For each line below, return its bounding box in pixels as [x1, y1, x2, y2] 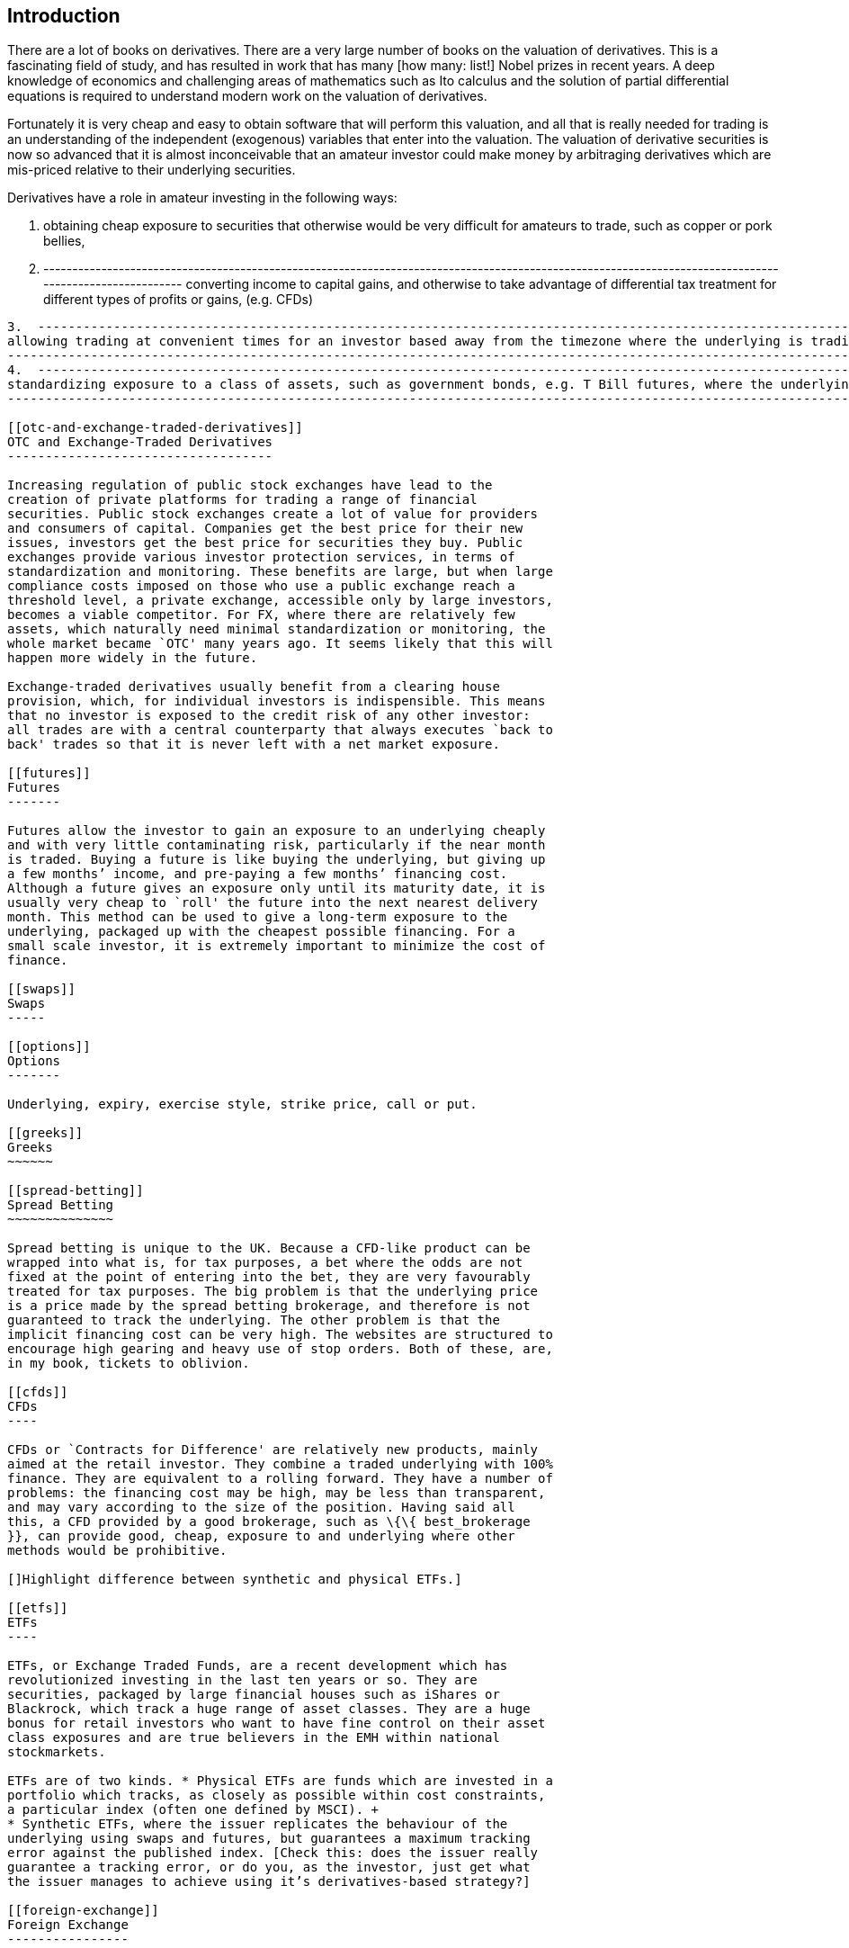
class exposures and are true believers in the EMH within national [7, 1730, 500, 1746]
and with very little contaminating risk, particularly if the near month [7, 838, 546, 853]
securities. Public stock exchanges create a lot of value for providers [7, 507, 539, 522]
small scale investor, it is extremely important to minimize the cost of [7, 938, 546, 954]
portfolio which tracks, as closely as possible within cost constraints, [7, 1788, 546, 1803]
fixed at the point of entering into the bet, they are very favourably [7, 1270, 531, 1285]
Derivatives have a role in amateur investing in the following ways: [7, 190, 398, 206]
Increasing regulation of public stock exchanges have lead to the [7, 478, 493, 493]
